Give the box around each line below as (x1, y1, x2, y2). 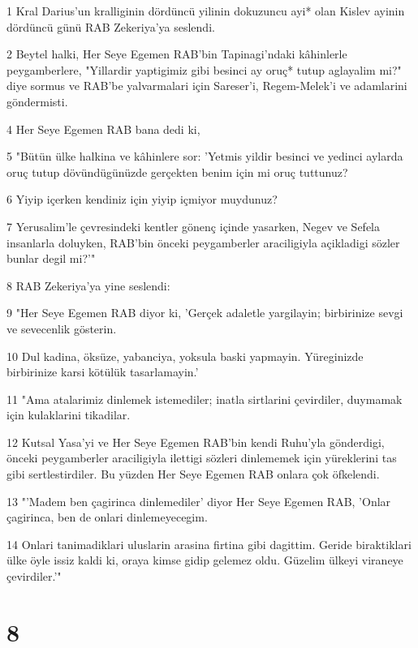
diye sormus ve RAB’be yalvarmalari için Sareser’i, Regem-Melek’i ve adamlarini (6, 77, 407, 94)
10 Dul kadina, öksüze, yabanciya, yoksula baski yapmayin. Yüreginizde (6, 347, 364, 364)
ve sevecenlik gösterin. (6, 320, 117, 337)
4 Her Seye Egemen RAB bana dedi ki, (6, 120, 200, 137)
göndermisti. (6, 92, 68, 109)
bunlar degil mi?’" (6, 250, 96, 267)
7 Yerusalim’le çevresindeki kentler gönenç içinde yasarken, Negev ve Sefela (6, 217, 381, 234)
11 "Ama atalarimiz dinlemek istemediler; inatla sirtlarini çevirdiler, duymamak (6, 390, 403, 407)
